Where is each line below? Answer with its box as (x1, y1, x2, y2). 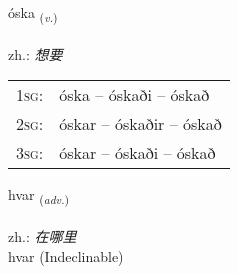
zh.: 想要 (8, 43, 63, 64)
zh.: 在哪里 (8, 226, 77, 247)
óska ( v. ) (8, 2, 58, 25)
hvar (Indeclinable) (8, 245, 124, 266)
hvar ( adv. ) (8, 184, 70, 208)
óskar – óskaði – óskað (59, 141, 216, 165)
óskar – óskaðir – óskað (59, 112, 222, 136)
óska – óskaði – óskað (59, 83, 210, 107)
